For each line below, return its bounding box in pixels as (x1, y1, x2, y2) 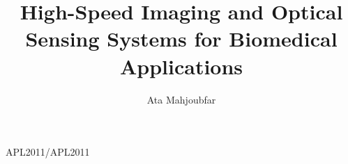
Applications (119, 51, 243, 80)
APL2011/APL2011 (6, 145, 90, 159)
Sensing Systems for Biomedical (25, 24, 338, 53)
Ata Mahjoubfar (146, 92, 216, 106)
